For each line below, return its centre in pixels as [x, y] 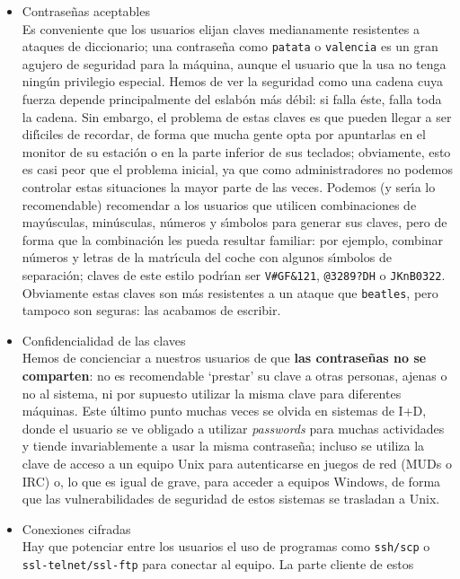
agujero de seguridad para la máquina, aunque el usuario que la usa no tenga [234, 63]
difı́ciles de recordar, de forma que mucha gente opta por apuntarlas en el [224, 134]
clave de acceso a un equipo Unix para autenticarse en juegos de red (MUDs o [237, 464]
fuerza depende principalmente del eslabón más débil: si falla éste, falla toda [232, 99]
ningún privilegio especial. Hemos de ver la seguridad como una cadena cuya [232, 81]
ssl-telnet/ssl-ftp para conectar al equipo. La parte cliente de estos [218, 564]
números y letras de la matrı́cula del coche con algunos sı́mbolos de [207, 257]
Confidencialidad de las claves [104, 340]
